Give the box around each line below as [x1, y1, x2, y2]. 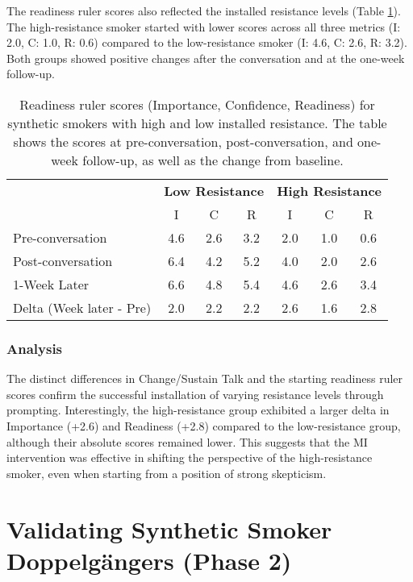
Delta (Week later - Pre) [13, 297, 152, 317]
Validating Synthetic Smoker [6, 512, 332, 545]
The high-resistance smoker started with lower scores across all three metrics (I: [6, 18, 401, 35]
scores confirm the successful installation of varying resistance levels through [6, 385, 384, 402]
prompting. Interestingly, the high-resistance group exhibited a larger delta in [6, 401, 390, 418]
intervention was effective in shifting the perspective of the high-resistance [6, 449, 373, 466]
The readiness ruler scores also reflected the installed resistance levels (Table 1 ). [6, 2, 401, 19]
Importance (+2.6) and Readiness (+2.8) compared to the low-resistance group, [6, 417, 401, 434]
